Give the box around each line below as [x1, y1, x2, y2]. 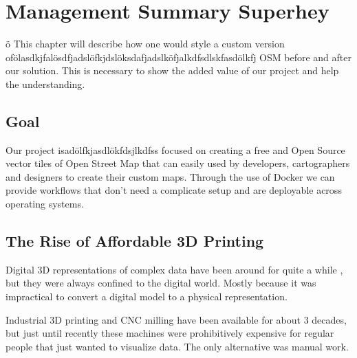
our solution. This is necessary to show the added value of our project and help [6, 63, 339, 78]
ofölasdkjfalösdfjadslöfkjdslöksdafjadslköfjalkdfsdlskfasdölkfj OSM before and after [6, 49, 351, 64]
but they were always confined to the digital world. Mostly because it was [6, 276, 316, 290]
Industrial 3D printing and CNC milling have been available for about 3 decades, [6, 312, 347, 326]
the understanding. [6, 76, 85, 91]
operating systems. [6, 197, 84, 211]
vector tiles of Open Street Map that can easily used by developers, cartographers [6, 156, 350, 170]
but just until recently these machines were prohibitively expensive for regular [6, 326, 334, 340]
